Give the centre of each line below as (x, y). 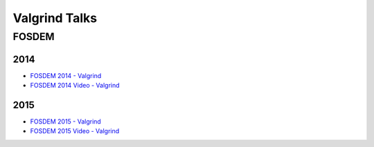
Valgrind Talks (55, 18)
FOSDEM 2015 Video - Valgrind (75, 131)
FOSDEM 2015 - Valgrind (66, 121)
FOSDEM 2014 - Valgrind (66, 75)
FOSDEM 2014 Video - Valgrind (75, 86)
